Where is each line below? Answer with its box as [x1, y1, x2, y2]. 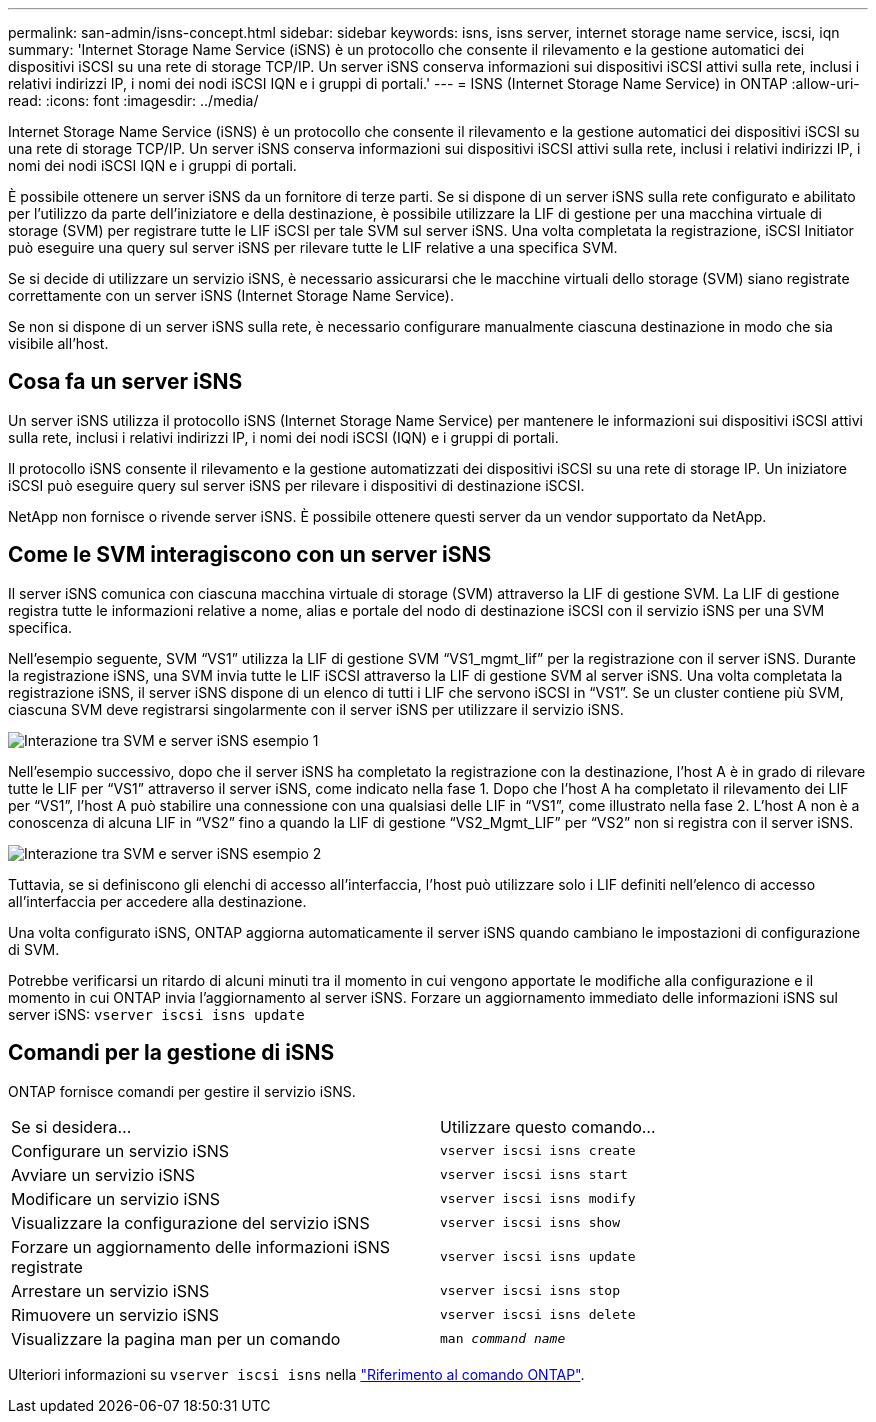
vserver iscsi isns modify [440, 1191, 636, 1207]
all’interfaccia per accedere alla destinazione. [8, 892, 307, 910]
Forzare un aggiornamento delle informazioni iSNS [11, 1236, 390, 1257]
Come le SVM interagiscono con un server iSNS [8, 542, 492, 568]
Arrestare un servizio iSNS [11, 1280, 210, 1301]
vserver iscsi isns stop [440, 1283, 621, 1299]
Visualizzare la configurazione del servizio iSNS [11, 1212, 370, 1233]
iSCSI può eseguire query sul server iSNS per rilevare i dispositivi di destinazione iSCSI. [8, 476, 585, 494]
